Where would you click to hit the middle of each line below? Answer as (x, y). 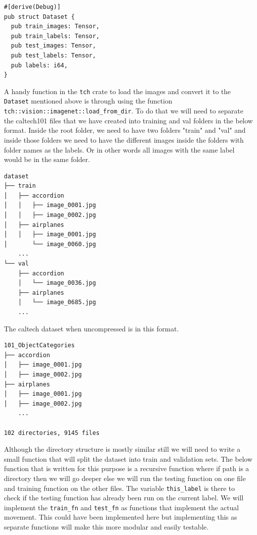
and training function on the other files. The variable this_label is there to (120, 488)
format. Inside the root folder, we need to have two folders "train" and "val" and (125, 130)
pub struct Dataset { (40, 17)
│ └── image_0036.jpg (57, 283)
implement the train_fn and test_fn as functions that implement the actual (122, 507)
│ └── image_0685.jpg (57, 302)
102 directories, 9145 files (52, 433)
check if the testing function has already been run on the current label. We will (124, 498)
